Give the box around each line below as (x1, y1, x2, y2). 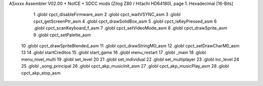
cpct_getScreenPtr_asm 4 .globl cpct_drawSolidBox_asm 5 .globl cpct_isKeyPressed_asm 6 (33, 18, 217, 24)
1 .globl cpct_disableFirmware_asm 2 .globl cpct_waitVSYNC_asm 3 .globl (33, 12, 181, 17)
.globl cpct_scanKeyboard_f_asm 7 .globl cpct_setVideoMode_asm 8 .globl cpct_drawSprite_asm (33, 25, 227, 31)
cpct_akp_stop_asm (21, 70, 61, 76)
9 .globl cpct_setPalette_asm (33, 32, 91, 38)
